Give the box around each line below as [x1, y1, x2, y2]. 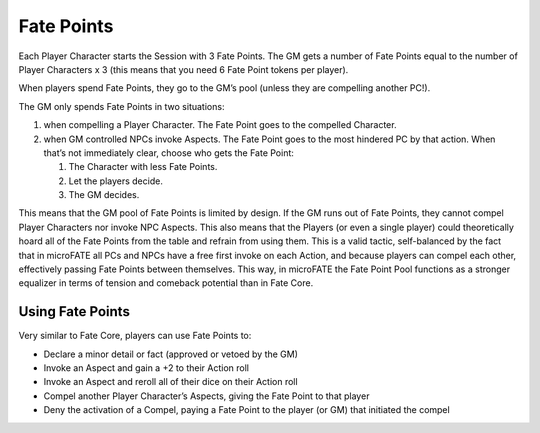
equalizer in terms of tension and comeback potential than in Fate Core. [18, 277, 314, 289]
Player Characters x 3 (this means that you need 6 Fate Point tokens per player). [18, 63, 349, 75]
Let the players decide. [68, 175, 164, 187]
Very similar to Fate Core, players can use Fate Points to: [18, 330, 252, 342]
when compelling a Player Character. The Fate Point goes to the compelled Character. [43, 119, 397, 131]
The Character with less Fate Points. [68, 161, 218, 173]
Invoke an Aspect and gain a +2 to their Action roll [43, 362, 250, 374]
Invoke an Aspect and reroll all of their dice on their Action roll [43, 376, 299, 388]
